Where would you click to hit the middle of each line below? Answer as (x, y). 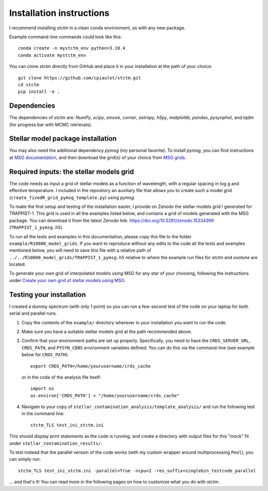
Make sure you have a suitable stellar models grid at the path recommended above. (107, 331)
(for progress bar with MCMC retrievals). (51, 125)
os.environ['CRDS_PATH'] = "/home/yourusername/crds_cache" (105, 395)
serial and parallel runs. (33, 313)
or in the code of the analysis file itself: (61, 377)
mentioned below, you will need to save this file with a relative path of (80, 250)
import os (42, 389)
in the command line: (43, 414)
